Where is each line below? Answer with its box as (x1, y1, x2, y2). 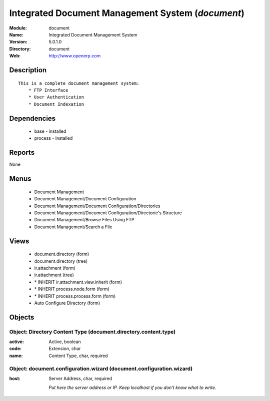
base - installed (34, 128, 66, 134)
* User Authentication (28, 94, 84, 100)
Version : (9, 39, 27, 45)
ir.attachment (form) (34, 265, 76, 271)
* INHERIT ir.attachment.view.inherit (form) (34, 279, 122, 285)
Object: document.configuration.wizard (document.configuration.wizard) (9, 365, 192, 372)
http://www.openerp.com (48, 53, 101, 59)
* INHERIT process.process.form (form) (34, 293, 116, 299)
